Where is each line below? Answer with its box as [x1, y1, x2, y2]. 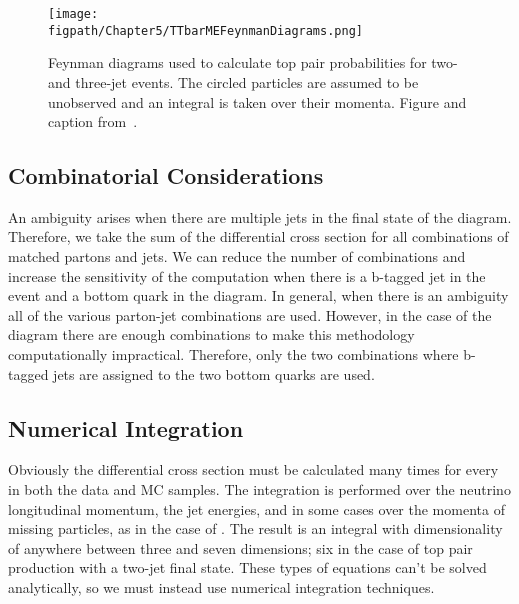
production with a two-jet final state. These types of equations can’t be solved [8, 557, 487, 578]
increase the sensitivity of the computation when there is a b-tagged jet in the [8, 265, 486, 286]
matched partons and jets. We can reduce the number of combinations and [8, 246, 466, 267]
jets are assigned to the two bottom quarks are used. [53, 363, 375, 384]
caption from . [48, 111, 138, 132]
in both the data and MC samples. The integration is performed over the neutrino [8, 479, 511, 500]
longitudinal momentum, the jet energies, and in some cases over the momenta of [8, 498, 505, 519]
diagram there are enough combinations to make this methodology [8, 324, 415, 345]
